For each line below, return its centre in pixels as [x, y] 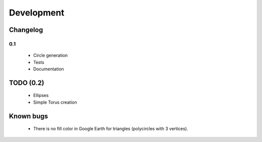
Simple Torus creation [55, 102]
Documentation [49, 69]
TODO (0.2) [27, 83]
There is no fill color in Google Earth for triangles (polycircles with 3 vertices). [111, 129]
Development [37, 13]
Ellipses [41, 95]
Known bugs [29, 116]
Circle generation [50, 55]
